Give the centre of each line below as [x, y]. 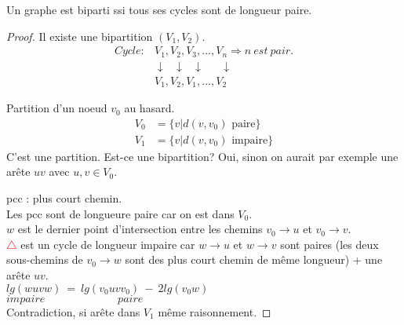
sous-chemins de [45, 259]
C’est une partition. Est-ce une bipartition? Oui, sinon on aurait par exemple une [202, 156]
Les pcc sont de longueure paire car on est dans [120, 213]
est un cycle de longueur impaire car [108, 244]
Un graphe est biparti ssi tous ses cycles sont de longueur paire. [159, 9]
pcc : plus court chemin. [64, 198]
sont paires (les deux [329, 244]
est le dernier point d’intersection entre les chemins [140, 229]
